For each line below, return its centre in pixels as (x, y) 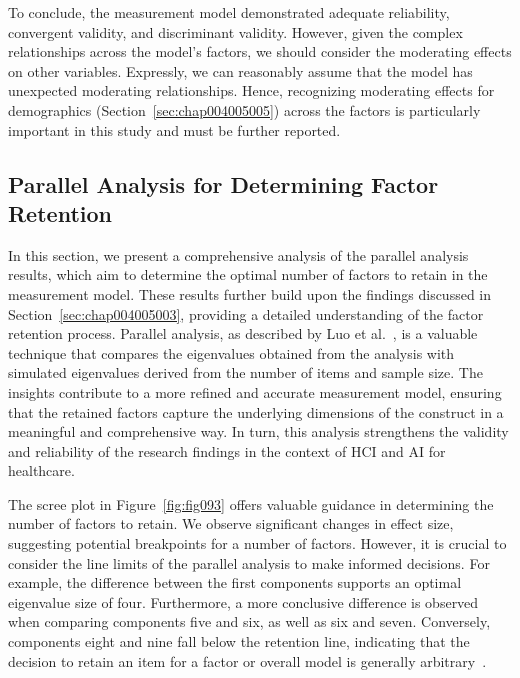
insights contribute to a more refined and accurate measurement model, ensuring (255, 391)
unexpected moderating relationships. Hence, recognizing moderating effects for (251, 90)
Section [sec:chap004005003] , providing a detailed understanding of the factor (246, 313)
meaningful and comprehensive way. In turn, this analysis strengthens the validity (258, 431)
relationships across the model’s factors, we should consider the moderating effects (260, 51)
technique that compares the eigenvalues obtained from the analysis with (231, 352)
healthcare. (41, 470)
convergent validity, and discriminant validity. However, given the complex (235, 31)
